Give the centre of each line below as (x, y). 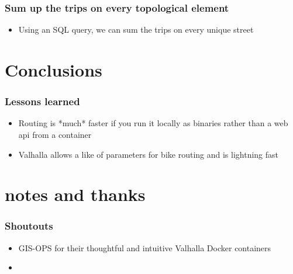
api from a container (55, 134)
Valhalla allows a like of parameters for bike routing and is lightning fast (149, 154)
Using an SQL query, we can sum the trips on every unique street (136, 30)
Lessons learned (42, 101)
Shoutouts (29, 226)
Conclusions (54, 70)
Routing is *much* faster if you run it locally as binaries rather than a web (153, 123)
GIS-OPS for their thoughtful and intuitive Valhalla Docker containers (145, 247)
